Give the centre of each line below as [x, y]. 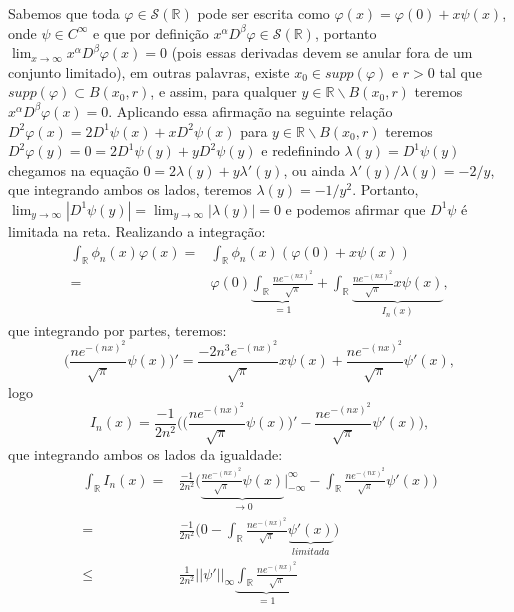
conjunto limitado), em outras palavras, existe [149, 71]
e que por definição [150, 32]
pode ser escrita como [263, 13]
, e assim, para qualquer [223, 91]
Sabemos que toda [64, 13]
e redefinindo [300, 150]
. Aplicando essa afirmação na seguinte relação [250, 110]
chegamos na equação [73, 169]
